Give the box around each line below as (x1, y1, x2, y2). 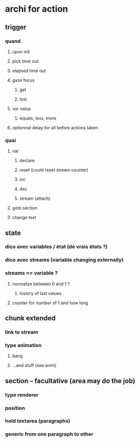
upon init (12, 49, 30, 54)
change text (12, 215, 37, 221)
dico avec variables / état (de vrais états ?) (5, 244, 108, 250)
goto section (12, 205, 38, 211)
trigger (5, 23, 27, 31)
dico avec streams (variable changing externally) (5, 256, 124, 263)
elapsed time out (12, 68, 46, 74)
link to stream (5, 329, 38, 336)
